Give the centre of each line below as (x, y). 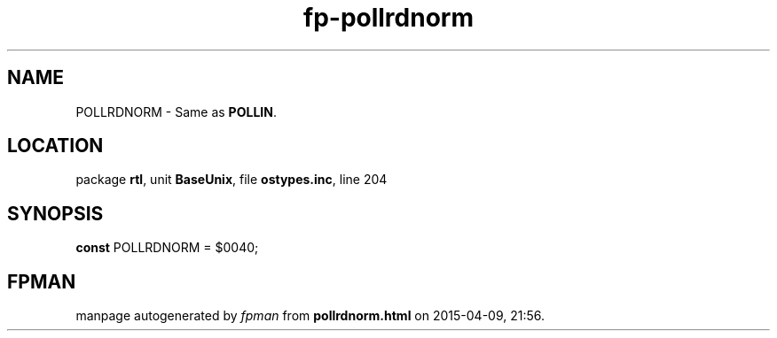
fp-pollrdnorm (388, 18)
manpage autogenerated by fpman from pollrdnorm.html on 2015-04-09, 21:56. (310, 316)
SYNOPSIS (55, 213)
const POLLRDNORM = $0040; (167, 248)
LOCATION (55, 146)
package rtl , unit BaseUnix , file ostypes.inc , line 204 (232, 180)
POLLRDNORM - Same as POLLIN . (176, 111)
